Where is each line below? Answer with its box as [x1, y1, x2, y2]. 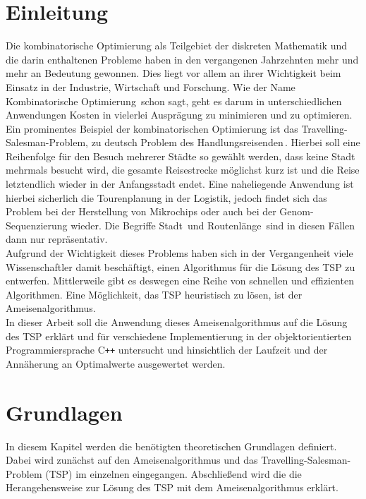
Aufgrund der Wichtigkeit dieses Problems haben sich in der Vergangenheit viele [6, 246, 353, 260]
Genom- [279, 204, 314, 219]
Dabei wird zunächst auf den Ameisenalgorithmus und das [6, 452, 258, 467]
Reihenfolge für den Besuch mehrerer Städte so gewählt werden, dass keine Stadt [6, 148, 355, 163]
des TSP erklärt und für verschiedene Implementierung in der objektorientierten [6, 328, 352, 343]
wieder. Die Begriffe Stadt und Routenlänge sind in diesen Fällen [71, 217, 355, 232]
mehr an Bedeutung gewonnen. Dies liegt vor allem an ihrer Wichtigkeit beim [6, 66, 341, 80]
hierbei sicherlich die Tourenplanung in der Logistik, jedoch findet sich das [6, 190, 327, 205]
